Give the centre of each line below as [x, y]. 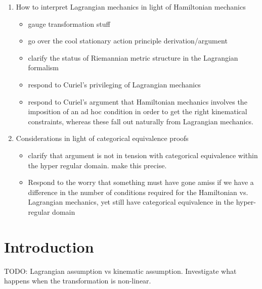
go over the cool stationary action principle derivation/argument [128, 41]
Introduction [49, 246]
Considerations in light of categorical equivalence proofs [102, 138]
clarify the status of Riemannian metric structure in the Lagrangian [133, 57]
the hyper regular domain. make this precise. [97, 165]
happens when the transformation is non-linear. [78, 281]
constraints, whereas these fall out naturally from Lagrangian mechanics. [141, 121]
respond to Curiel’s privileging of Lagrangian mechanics [114, 84]
